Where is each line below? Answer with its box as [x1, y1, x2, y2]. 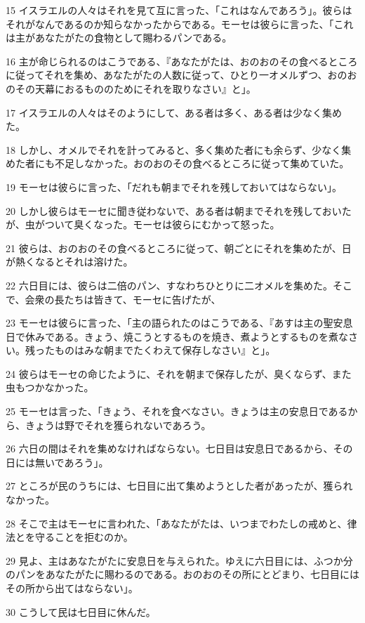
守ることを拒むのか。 [34, 530, 133, 544]
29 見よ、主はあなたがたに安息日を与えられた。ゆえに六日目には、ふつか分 [6, 553, 353, 568]
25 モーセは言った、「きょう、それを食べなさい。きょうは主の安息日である [6, 404, 348, 419]
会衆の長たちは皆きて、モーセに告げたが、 [25, 291, 221, 306]
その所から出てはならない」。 [6, 581, 138, 595]
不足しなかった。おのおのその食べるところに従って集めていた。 [54, 156, 350, 171]
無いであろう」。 [34, 454, 109, 469]
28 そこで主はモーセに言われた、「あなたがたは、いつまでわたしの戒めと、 [6, 516, 347, 530]
